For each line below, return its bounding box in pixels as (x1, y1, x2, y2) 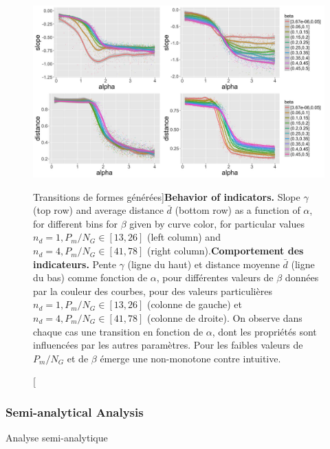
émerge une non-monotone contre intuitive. (100, 351, 281, 365)
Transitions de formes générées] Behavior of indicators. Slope (33, 189, 300, 204)
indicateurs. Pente (33, 256, 116, 271)
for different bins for (33, 216, 118, 230)
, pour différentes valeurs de (156, 270, 274, 285)
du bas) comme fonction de (33, 270, 148, 285)
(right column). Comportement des (146, 243, 304, 258)
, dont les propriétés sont (212, 324, 317, 338)
